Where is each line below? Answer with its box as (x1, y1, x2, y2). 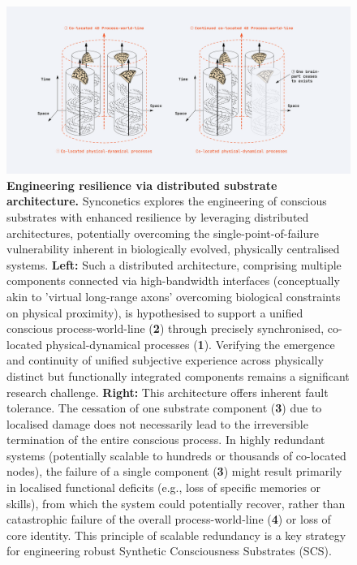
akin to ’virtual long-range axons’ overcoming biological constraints (6, 287, 341, 304)
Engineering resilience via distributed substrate (6, 176, 277, 193)
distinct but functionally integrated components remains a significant (6, 367, 350, 384)
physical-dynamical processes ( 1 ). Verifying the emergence (45, 335, 335, 352)
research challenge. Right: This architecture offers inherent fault (6, 383, 329, 400)
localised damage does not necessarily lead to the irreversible (6, 415, 308, 432)
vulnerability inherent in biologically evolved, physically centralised (6, 240, 340, 257)
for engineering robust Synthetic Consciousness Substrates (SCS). (6, 542, 332, 559)
